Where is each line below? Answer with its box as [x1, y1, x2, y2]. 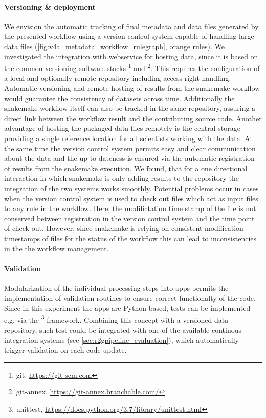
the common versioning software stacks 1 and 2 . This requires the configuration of [4, 61, 260, 73]
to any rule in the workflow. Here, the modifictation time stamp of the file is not [4, 203, 256, 214]
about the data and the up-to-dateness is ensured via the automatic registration [4, 153, 255, 164]
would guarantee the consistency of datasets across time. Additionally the [4, 92, 235, 103]
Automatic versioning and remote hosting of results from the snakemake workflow [4, 83, 260, 94]
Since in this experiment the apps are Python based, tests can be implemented [4, 303, 251, 313]
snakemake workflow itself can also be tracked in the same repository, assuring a [4, 103, 256, 113]
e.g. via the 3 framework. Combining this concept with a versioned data [4, 313, 229, 325]
